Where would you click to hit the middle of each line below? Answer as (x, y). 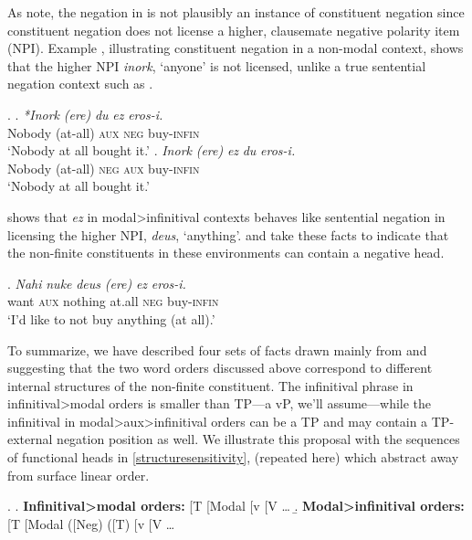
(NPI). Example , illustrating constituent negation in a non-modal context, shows (236, 48)
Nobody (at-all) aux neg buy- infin (104, 132)
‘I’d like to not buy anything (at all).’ (111, 318)
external (30, 439)
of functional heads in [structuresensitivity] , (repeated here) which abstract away (233, 457)
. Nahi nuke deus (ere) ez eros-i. (97, 283)
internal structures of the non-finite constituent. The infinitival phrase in (210, 385)
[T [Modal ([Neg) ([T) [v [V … (91, 523)
